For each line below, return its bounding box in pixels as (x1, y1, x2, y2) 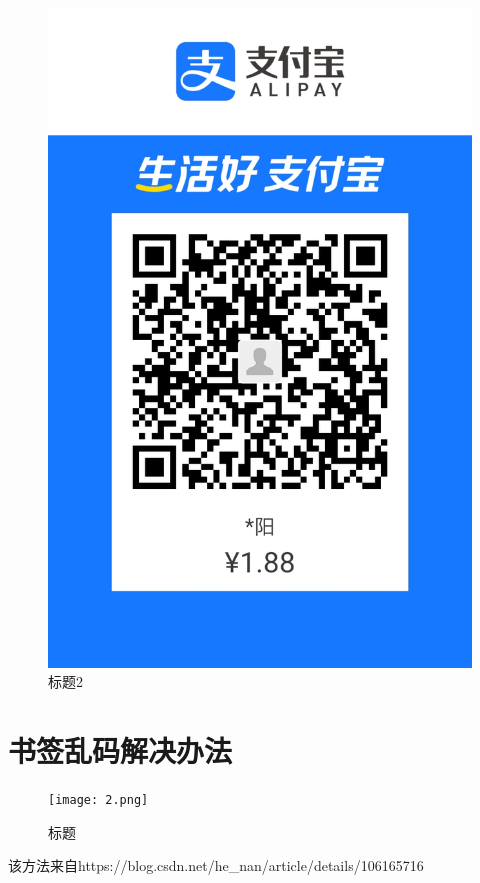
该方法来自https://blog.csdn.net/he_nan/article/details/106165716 (8, 855, 424, 876)
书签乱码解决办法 (8, 730, 233, 771)
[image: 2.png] (48, 793, 149, 808)
